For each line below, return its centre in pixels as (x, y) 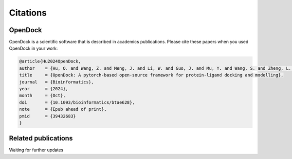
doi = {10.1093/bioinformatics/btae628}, (77, 102)
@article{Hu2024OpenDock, (50, 61)
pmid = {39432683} (48, 116)
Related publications (41, 138)
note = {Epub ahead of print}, (63, 109)
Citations (28, 13)
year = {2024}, (44, 89)
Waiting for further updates (36, 150)
